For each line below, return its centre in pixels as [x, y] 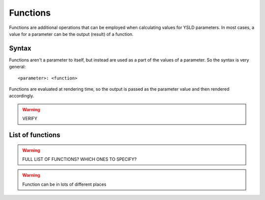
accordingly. [22, 96]
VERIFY [30, 119]
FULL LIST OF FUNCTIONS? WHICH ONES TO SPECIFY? [79, 159]
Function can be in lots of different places [64, 184]
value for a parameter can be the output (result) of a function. [71, 34]
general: [17, 67]
